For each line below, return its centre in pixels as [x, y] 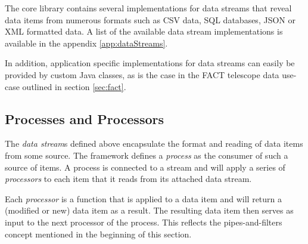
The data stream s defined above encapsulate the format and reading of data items [154, 143]
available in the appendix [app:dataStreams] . [86, 43]
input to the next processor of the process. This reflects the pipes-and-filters [144, 222]
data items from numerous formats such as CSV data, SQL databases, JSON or [150, 19]
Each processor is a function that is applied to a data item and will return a [144, 198]
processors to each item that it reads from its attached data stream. [128, 179]
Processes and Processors [84, 118]
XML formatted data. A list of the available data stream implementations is [144, 31]
